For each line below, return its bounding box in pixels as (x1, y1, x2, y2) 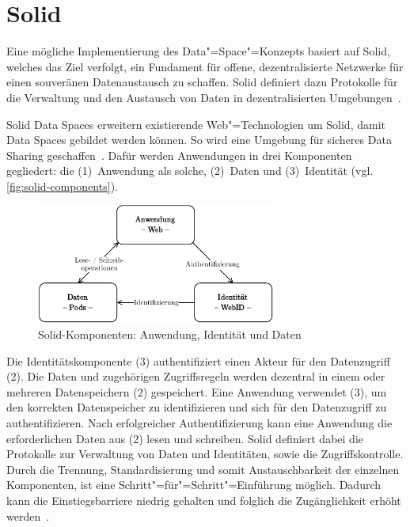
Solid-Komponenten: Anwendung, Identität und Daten (38, 326, 302, 342)
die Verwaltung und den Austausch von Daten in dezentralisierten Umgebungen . (6, 89, 401, 105)
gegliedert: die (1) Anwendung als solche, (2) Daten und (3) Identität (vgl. (6, 162, 374, 179)
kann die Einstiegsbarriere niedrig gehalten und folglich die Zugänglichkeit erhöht (6, 491, 401, 508)
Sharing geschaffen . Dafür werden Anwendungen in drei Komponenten (6, 146, 352, 163)
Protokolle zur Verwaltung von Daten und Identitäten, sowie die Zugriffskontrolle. (6, 445, 404, 462)
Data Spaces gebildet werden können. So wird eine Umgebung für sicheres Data (6, 131, 392, 148)
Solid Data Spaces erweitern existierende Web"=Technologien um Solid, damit (6, 116, 385, 132)
